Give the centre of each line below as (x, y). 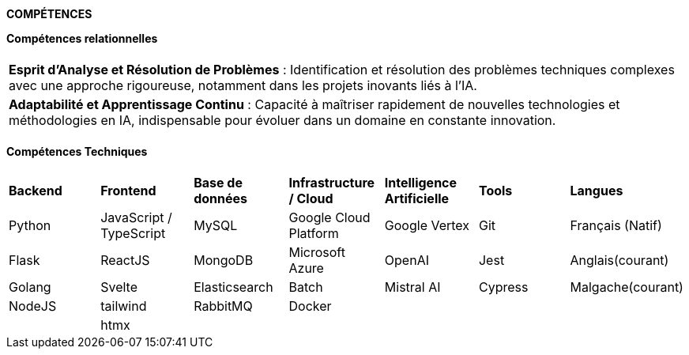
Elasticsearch (233, 287)
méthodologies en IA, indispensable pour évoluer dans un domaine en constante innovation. (282, 120)
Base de (218, 183)
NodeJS (33, 306)
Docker (310, 306)
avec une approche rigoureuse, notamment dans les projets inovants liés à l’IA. (243, 85)
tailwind (124, 306)
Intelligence (421, 183)
